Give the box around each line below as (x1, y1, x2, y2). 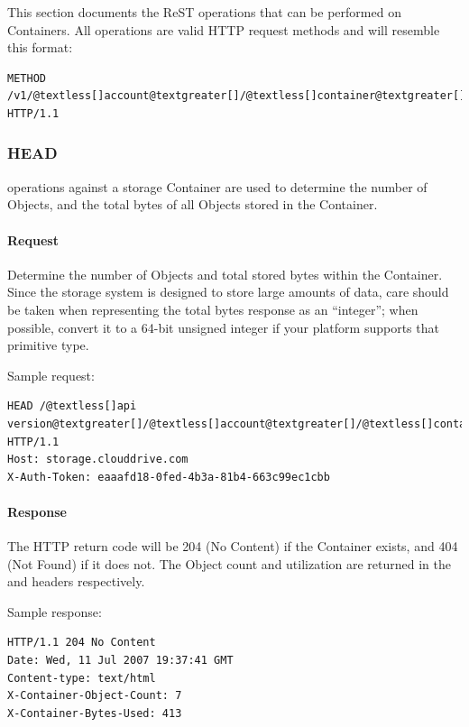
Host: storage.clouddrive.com (7, 453, 189, 466)
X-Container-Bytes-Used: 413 (7, 706, 182, 720)
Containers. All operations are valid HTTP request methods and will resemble (7, 20, 440, 39)
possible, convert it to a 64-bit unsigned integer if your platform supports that (7, 317, 439, 336)
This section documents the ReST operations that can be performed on (7, 3, 401, 21)
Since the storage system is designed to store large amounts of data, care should (7, 282, 449, 301)
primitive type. (7, 336, 89, 354)
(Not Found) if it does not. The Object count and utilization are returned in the (7, 554, 452, 573)
